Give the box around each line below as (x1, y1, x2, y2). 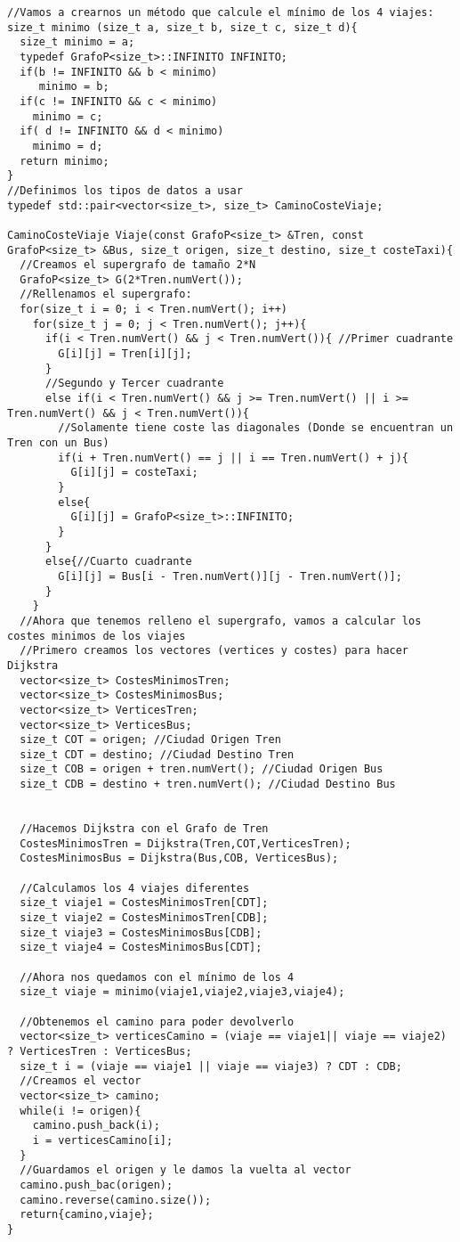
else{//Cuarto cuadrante (44, 555, 192, 568)
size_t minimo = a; (20, 36, 135, 49)
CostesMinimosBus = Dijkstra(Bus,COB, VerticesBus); (20, 852, 339, 865)
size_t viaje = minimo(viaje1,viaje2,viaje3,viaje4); (20, 985, 345, 999)
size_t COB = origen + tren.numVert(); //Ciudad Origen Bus (20, 763, 383, 776)
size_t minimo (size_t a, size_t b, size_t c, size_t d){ (7, 20, 358, 34)
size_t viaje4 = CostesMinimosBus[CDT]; (20, 941, 262, 954)
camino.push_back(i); (32, 1119, 160, 1132)
